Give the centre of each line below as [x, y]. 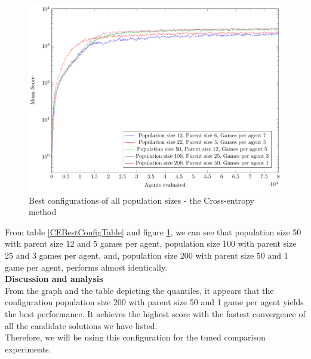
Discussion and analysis [54, 279]
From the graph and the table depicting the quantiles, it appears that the [139, 290]
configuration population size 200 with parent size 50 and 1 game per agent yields [154, 302]
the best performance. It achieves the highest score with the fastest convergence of [155, 313]
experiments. [28, 349]
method [43, 212]
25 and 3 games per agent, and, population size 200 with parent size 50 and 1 [147, 255]
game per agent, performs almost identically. [86, 267]
